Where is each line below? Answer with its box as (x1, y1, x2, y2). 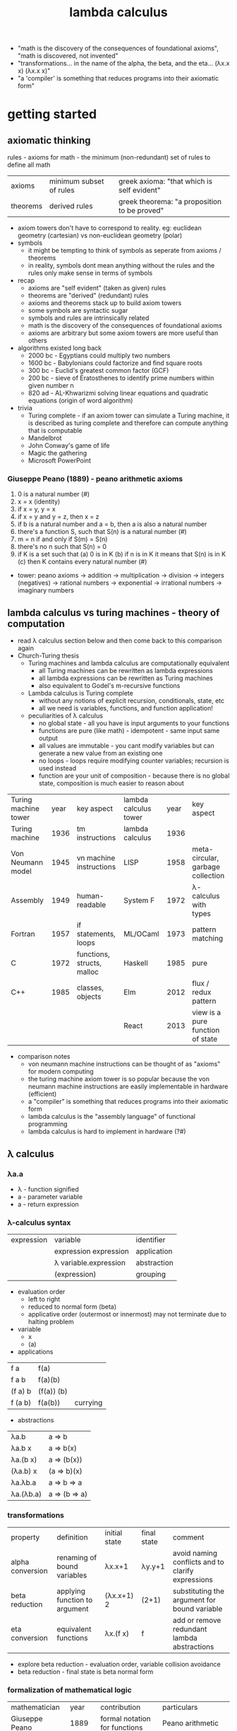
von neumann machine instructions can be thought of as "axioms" (28, 1060, 221, 1069)
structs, (76, 958, 102, 968)
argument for (172, 1595, 217, 1605)
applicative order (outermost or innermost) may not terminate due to (28, 1310, 227, 1319)
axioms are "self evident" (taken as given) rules (28, 284, 166, 292)
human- (76, 891, 104, 901)
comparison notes (17, 1052, 71, 1061)
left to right (28, 1295, 61, 1304)
